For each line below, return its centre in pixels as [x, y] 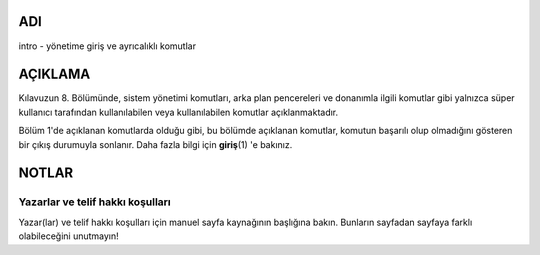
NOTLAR [46, 173]
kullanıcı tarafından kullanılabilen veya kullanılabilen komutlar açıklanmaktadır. [178, 112]
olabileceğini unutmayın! [68, 236]
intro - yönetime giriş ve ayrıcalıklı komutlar [107, 46]
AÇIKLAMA [54, 74]
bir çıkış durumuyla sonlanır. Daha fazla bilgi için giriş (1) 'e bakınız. [155, 144]
